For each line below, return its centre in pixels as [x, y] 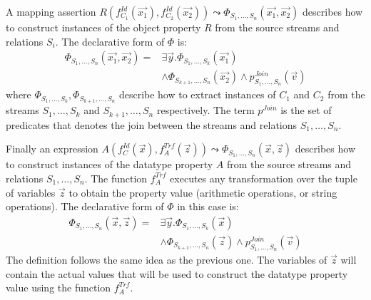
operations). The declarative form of [85, 206]
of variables [31, 192]
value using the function [59, 288]
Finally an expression [52, 149]
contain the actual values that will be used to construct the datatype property [177, 273]
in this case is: [208, 206]
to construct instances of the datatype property [110, 164]
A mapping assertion [51, 11]
